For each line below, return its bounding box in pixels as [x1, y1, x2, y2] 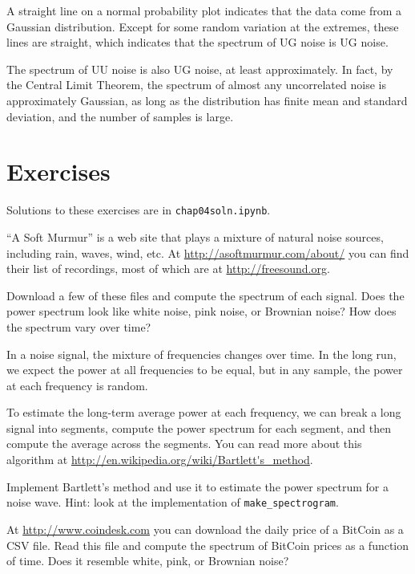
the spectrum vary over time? [6, 318, 151, 335]
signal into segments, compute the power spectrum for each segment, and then [6, 419, 391, 436]
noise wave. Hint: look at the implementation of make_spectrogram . [6, 494, 339, 511]
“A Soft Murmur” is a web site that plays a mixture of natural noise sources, [6, 228, 384, 245]
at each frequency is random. [6, 377, 148, 393]
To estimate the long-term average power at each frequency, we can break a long [6, 404, 401, 421]
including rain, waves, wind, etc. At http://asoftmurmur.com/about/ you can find [6, 244, 409, 261]
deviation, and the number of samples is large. [6, 108, 234, 124]
